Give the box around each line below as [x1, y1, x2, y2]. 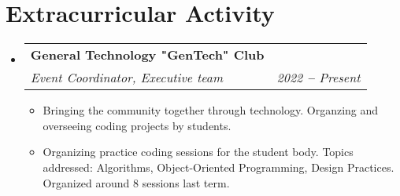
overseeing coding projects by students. [43, 117, 231, 133]
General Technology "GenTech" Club [30, 45, 265, 64]
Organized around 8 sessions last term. [43, 174, 230, 191]
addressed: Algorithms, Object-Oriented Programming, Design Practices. [43, 158, 394, 175]
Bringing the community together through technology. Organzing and [43, 102, 379, 118]
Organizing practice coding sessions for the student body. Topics [43, 143, 354, 160]
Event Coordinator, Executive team [30, 68, 224, 87]
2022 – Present [276, 68, 361, 87]
